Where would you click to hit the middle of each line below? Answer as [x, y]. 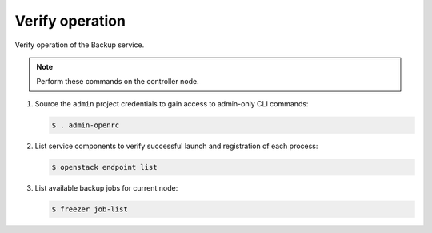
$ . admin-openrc [86, 125]
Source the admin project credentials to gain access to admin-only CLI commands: [172, 103]
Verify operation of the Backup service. [80, 45]
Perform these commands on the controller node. [118, 82]
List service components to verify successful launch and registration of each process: [176, 146]
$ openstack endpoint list [104, 167]
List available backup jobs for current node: [106, 187]
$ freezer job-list [90, 209]
